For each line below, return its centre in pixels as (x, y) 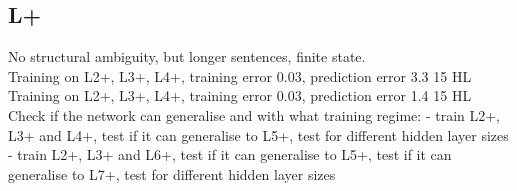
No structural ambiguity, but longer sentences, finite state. (187, 56)
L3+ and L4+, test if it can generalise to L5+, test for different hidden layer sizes (258, 134)
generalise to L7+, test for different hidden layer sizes (172, 173)
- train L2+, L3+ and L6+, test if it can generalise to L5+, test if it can (230, 154)
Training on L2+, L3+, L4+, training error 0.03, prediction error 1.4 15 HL (240, 95)
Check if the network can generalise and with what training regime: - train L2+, (254, 114)
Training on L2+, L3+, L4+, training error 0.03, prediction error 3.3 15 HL (240, 75)
